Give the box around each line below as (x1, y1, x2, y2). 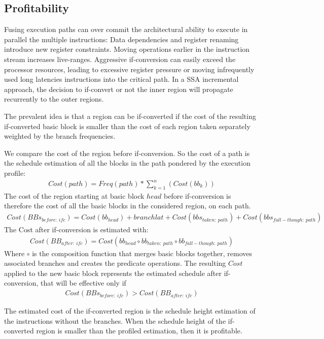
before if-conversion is (164, 190, 231, 201)
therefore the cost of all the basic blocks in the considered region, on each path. (4, 200, 251, 211)
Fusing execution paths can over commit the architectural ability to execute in (4, 24, 248, 35)
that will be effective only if (41, 278, 126, 288)
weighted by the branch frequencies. (4, 131, 116, 141)
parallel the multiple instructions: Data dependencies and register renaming (4, 34, 239, 44)
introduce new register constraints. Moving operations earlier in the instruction (4, 44, 250, 54)
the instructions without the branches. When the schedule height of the (4, 315, 226, 326)
